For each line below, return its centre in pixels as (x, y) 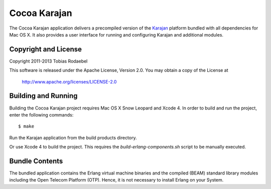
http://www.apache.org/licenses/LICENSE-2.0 (69, 81)
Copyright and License (46, 49)
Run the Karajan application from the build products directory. (73, 137)
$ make (26, 126)
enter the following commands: (41, 114)
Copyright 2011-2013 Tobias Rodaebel (48, 61)
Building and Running (43, 96)
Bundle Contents (36, 161)
